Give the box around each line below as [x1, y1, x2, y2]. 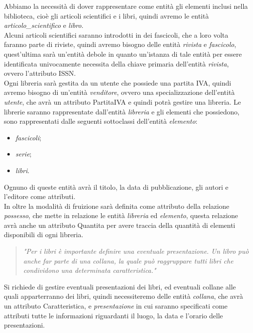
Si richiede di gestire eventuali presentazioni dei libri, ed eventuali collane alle [4, 281, 236, 291]
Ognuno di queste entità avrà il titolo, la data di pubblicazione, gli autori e [4, 181, 229, 192]
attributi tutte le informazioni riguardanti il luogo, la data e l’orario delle [4, 310, 223, 320]
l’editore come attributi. [4, 191, 76, 201]
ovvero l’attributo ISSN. [4, 68, 76, 78]
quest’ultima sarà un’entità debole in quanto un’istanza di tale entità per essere [4, 48, 242, 59]
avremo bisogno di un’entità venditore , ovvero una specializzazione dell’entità [4, 87, 235, 97]
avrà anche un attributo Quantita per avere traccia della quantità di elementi [4, 220, 235, 230]
